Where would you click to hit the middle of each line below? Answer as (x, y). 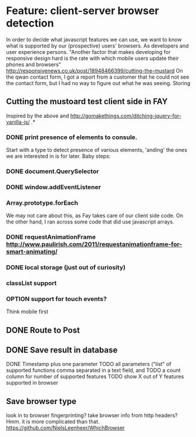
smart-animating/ (32, 252)
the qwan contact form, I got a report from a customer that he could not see (98, 77)
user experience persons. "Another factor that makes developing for (89, 52)
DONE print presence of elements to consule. (72, 137)
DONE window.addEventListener (54, 187)
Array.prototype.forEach (42, 202)
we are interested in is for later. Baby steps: (58, 156)
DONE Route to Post (43, 330)
